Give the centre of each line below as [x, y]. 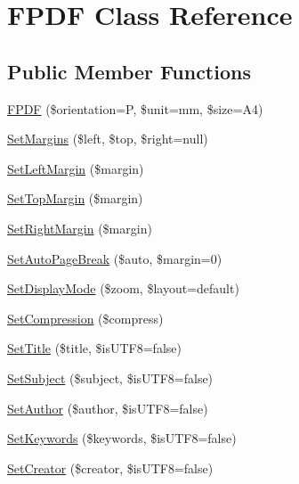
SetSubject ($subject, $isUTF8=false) [110, 377]
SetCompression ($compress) [85, 318]
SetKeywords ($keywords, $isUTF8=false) [122, 438]
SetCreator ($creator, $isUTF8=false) [110, 468]
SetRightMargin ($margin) [80, 228]
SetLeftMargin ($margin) [76, 168]
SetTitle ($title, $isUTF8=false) [94, 348]
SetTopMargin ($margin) [75, 198]
